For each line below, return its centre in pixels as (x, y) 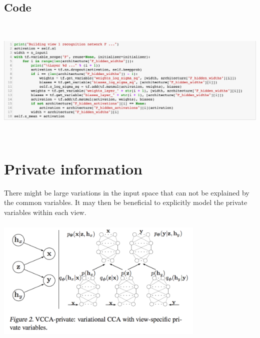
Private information (73, 168)
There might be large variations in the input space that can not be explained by (127, 192)
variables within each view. (45, 212)
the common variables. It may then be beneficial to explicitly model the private (126, 202)
